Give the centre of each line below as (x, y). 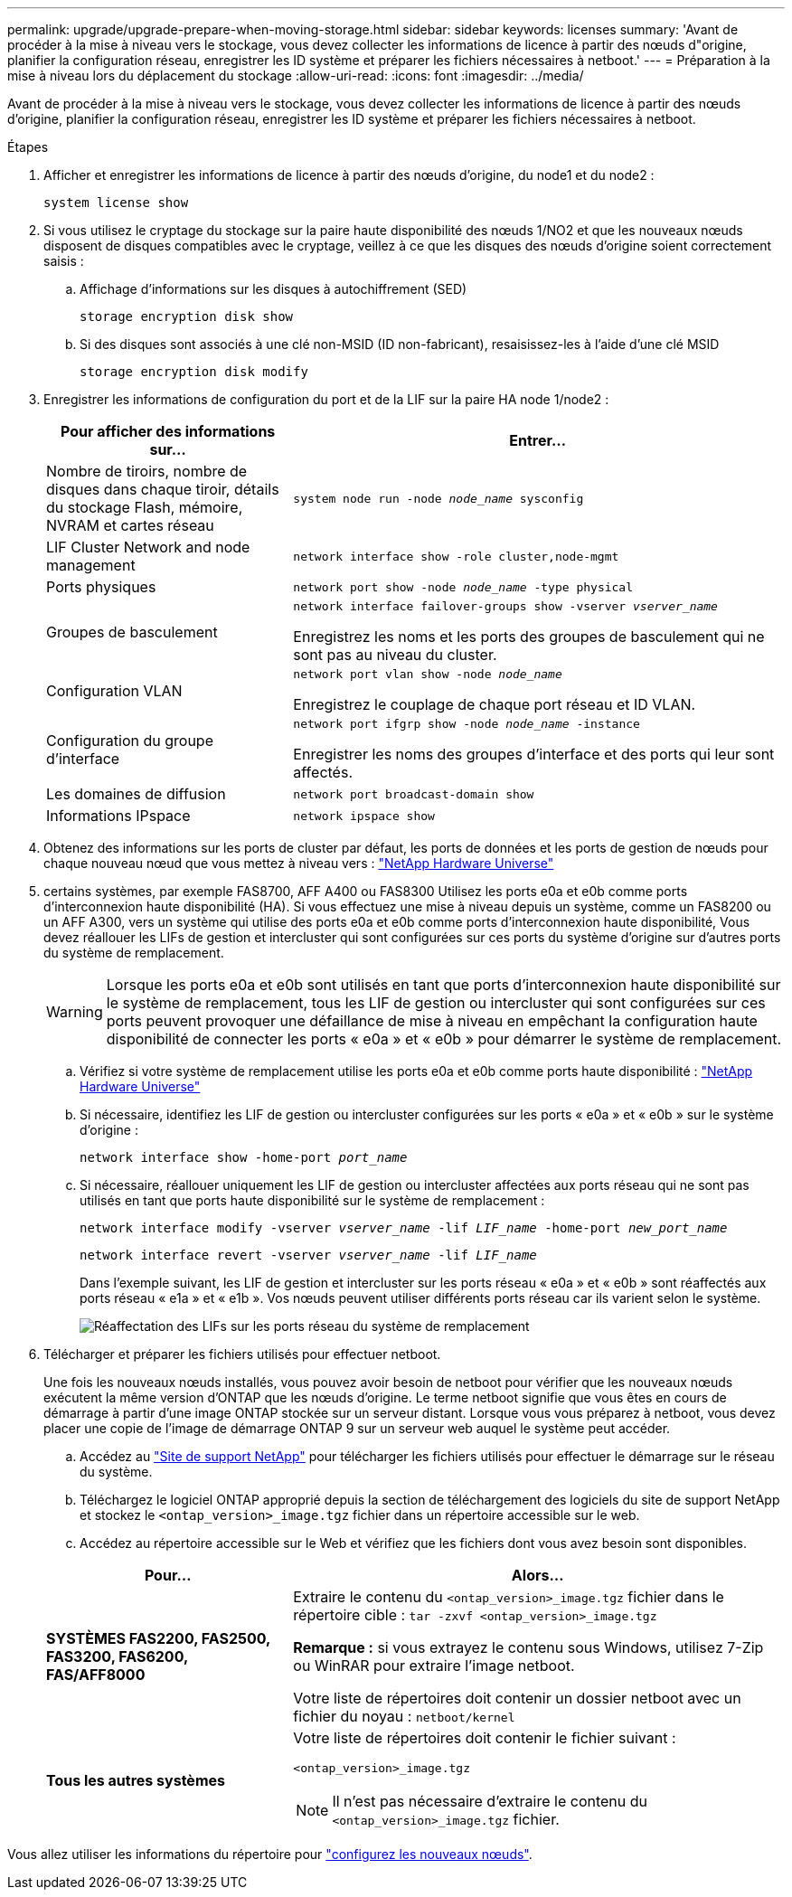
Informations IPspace (118, 816)
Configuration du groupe (130, 740)
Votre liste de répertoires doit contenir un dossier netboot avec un (517, 1698)
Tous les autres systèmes (136, 1780)
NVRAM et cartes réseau (130, 525)
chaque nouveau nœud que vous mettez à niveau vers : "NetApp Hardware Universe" (299, 863)
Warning (75, 1012)
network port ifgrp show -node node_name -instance (467, 724)
